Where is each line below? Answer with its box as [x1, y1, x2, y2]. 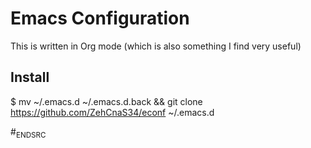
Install [10, 69, 50, 86]
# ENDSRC [10, 125, 47, 140]
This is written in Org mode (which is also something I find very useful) [10, 40, 302, 52]
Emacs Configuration [10, 7, 190, 30]
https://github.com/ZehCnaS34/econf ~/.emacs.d [10, 106, 215, 118]
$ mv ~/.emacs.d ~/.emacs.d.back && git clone [10, 95, 203, 107]
